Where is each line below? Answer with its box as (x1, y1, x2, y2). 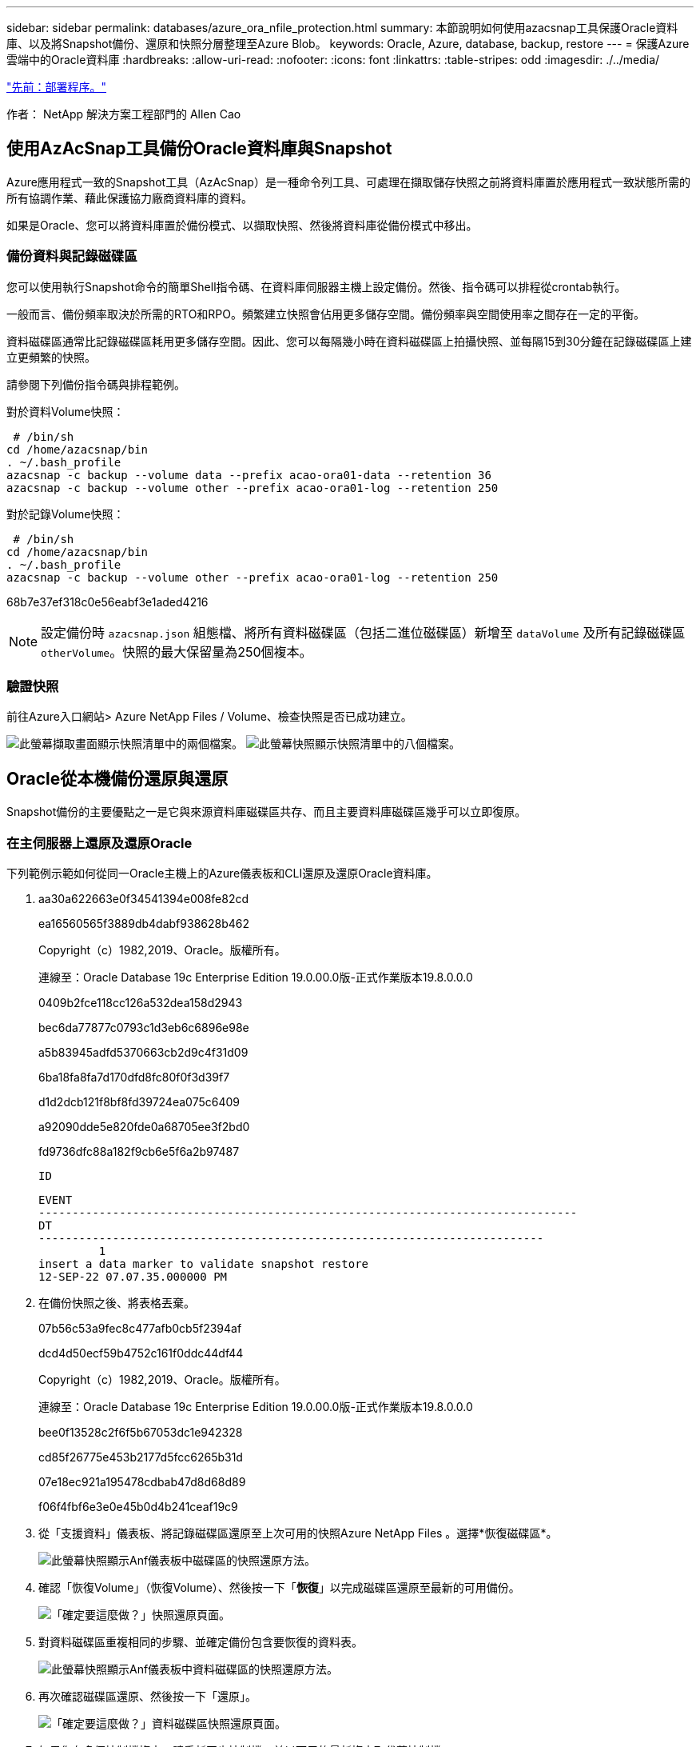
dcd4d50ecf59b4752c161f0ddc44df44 (38, 1345, 244, 1360)
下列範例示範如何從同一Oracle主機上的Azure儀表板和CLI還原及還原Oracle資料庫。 (6, 866, 438, 880)
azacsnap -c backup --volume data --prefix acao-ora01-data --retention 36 (6, 468, 491, 482)
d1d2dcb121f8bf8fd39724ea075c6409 (38, 1094, 240, 1109)
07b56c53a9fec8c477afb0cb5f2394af (38, 1321, 242, 1335)
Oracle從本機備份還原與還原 (6, 768, 229, 789)
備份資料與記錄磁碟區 (6, 248, 137, 265)
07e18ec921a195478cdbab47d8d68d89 (38, 1474, 246, 1489)
